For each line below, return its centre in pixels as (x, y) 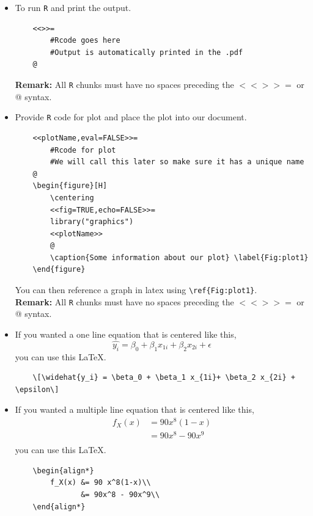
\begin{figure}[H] (70, 186)
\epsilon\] (37, 389)
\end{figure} (59, 270)
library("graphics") (92, 222)
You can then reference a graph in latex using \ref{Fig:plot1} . (136, 290)
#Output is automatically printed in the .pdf (147, 52)
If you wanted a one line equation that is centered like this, (126, 334)
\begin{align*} (63, 471)
